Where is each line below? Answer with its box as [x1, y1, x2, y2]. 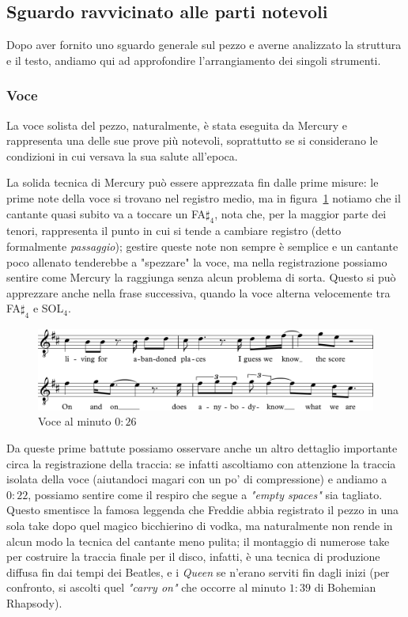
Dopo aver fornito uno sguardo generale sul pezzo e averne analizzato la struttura [6, 36, 402, 53]
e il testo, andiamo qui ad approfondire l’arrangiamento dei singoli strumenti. [6, 51, 381, 68]
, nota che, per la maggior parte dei [214, 205, 387, 221]
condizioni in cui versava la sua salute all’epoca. [6, 147, 238, 164]
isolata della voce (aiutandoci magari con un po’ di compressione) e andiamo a [6, 471, 387, 487]
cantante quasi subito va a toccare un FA [6, 205, 206, 221]
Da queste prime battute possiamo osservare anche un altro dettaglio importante [6, 440, 398, 456]
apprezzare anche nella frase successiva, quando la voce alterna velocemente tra [6, 284, 391, 301]
